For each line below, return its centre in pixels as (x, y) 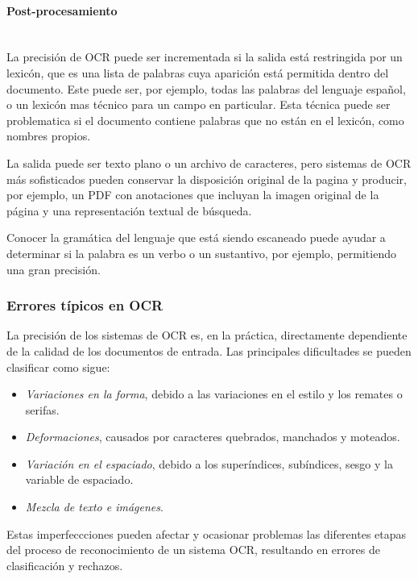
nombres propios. (49, 136)
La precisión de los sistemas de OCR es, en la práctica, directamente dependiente (207, 335)
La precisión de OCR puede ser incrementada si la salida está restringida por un (205, 57)
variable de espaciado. (79, 479)
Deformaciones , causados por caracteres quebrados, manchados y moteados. (213, 437)
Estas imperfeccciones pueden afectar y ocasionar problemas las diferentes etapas (207, 533)
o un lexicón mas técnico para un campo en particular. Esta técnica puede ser (199, 104)
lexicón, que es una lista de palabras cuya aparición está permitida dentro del (198, 72)
